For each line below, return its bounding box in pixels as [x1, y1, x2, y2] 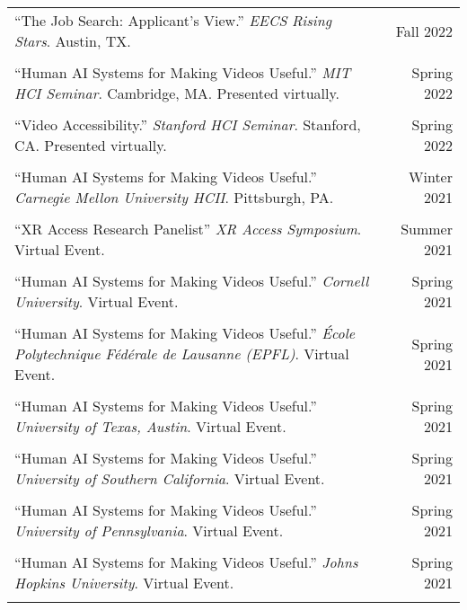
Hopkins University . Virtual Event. [14, 572, 234, 593]
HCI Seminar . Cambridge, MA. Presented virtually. [14, 83, 340, 103]
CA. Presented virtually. [14, 135, 167, 155]
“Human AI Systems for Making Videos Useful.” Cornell [14, 270, 369, 291]
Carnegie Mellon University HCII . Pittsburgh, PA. [14, 187, 334, 208]
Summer [401, 218, 453, 239]
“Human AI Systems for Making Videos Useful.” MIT [14, 62, 351, 83]
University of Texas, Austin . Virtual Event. [14, 416, 286, 437]
